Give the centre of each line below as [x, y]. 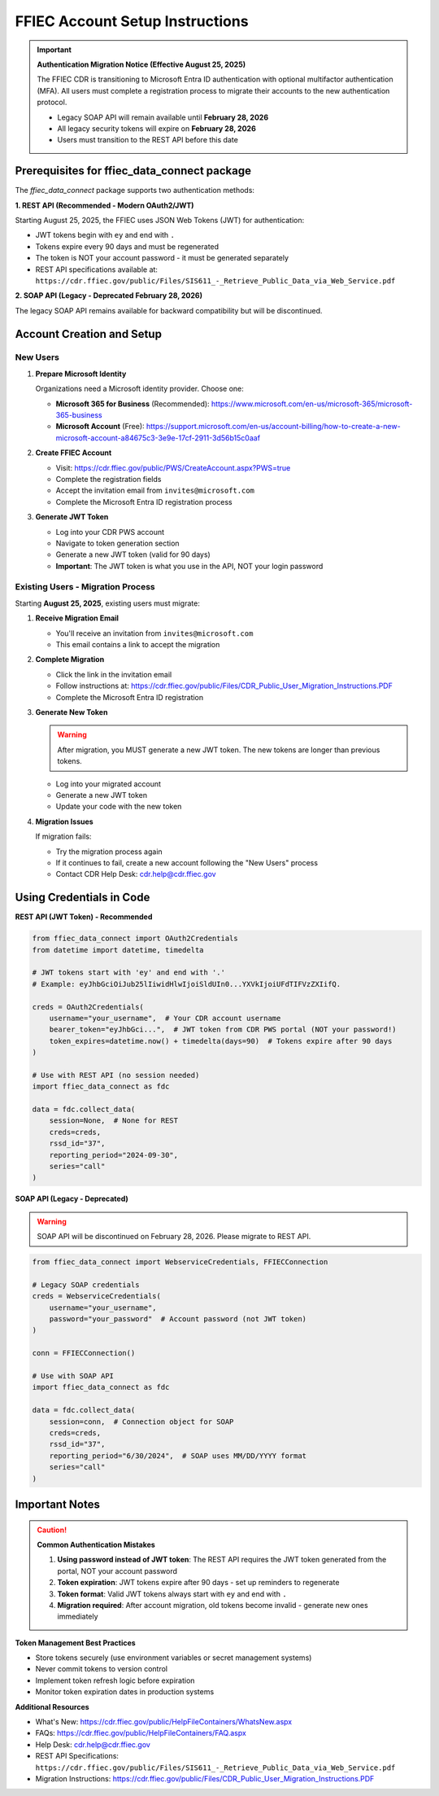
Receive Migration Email [77, 618]
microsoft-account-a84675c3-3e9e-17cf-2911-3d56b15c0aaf [158, 438]
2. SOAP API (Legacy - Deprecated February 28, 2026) [109, 296]
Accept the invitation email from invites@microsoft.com [155, 491]
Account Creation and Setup [89, 334]
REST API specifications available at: [97, 269]
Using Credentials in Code [83, 898]
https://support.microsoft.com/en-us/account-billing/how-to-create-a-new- [274, 427]
